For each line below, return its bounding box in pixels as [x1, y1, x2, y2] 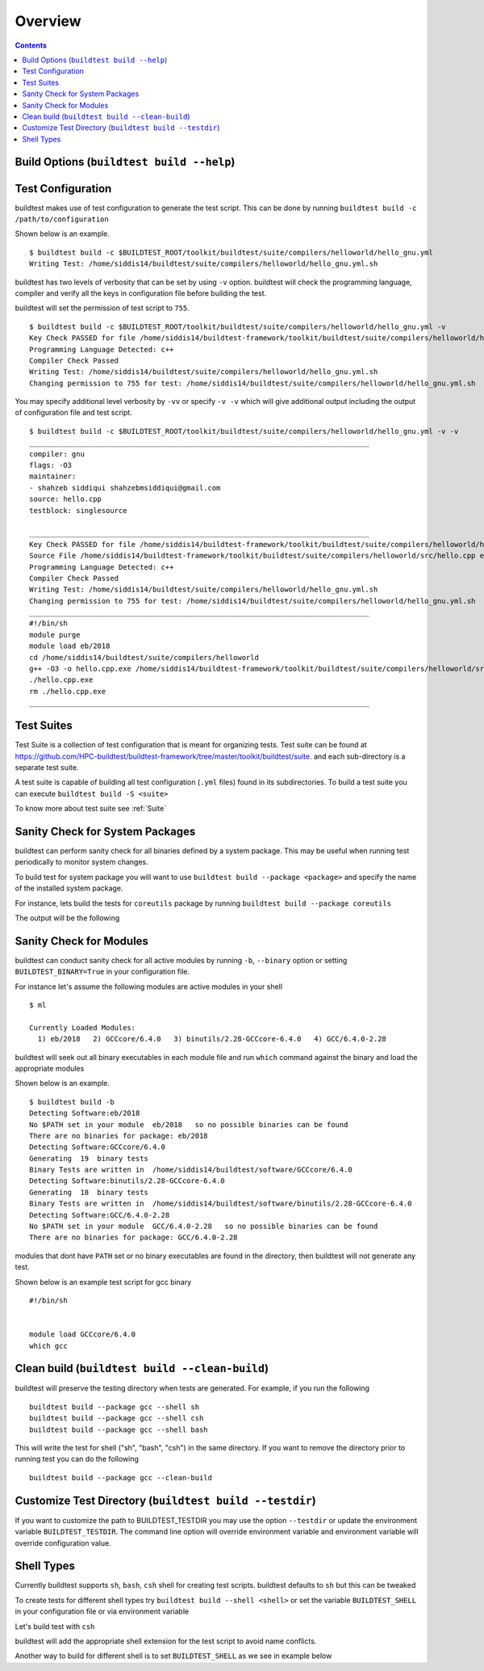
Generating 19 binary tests [29, 1154, 149, 1163]
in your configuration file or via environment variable [15, 1606, 190, 1616]
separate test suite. [15, 762, 80, 772]
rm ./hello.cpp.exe [29, 687, 106, 696]
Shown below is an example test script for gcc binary [15, 1277, 192, 1286]
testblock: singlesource [29, 506, 127, 515]
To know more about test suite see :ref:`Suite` [15, 804, 167, 814]
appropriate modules [15, 1063, 85, 1073]
